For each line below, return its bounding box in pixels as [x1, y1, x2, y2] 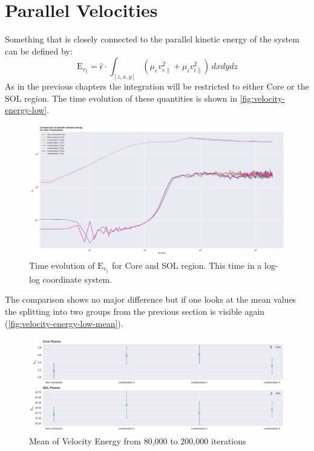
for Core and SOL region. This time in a [111, 258, 262, 271]
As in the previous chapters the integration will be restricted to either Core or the [5, 80, 309, 93]
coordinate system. [42, 272, 113, 285]
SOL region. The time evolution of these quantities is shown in [5, 91, 237, 104]
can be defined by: [5, 44, 73, 57]
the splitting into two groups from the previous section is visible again [5, 305, 265, 318]
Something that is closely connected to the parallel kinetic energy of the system [5, 33, 299, 45]
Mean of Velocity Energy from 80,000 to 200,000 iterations [29, 435, 246, 447]
